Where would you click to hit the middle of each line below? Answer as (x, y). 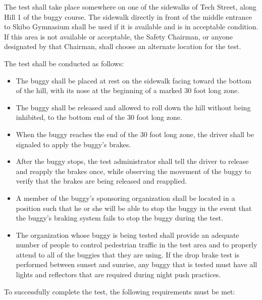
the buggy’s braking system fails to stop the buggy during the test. (119, 218)
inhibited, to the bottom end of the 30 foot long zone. (99, 117)
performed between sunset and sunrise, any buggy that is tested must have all (137, 264)
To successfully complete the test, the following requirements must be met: (120, 291)
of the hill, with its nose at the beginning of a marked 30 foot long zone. (128, 90)
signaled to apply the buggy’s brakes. (73, 144)
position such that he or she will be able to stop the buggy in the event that (134, 208)
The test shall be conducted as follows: (64, 63)
